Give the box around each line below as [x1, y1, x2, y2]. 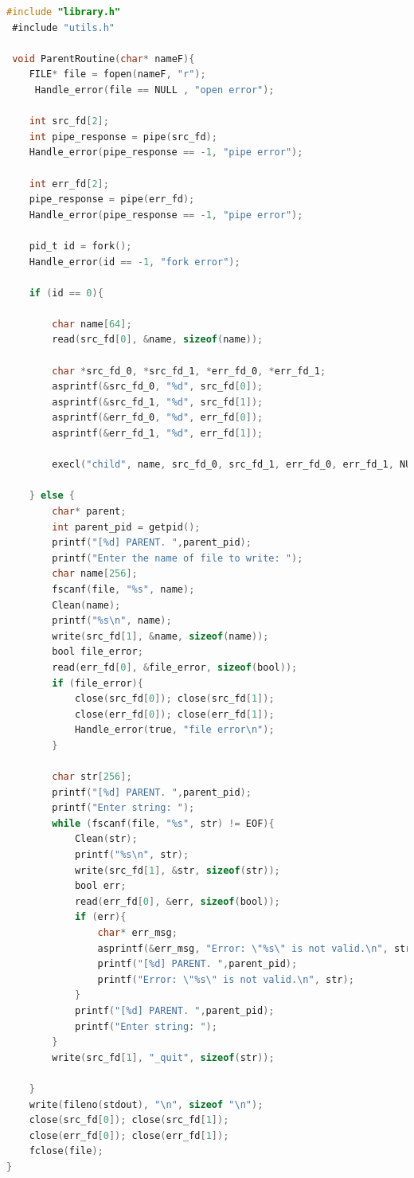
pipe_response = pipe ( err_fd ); [29, 194, 195, 205]
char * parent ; [52, 506, 127, 517]
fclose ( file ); [29, 1145, 103, 1157]
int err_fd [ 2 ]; [29, 178, 109, 190]
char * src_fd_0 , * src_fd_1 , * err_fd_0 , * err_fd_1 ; [52, 365, 326, 377]
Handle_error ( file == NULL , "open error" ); [34, 84, 275, 96]
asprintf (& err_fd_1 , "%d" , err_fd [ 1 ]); [52, 428, 264, 440]
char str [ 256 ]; [52, 771, 132, 783]
